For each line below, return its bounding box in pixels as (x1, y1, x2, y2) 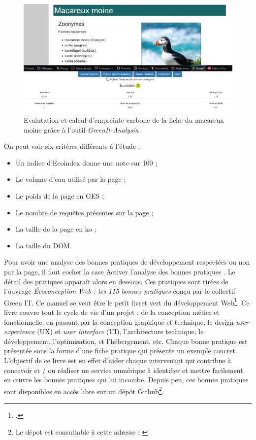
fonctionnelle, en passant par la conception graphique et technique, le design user (4, 316, 249, 327)
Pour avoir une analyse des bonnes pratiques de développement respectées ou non (4, 257, 250, 267)
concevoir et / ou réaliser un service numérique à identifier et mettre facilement (4, 365, 243, 375)
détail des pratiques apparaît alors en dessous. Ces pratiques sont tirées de (4, 276, 228, 286)
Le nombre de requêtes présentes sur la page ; (15, 207, 154, 217)
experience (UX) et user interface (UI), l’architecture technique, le (4, 326, 204, 337)
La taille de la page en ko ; (15, 224, 96, 234)
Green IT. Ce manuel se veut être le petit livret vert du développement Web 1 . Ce (4, 296, 250, 307)
